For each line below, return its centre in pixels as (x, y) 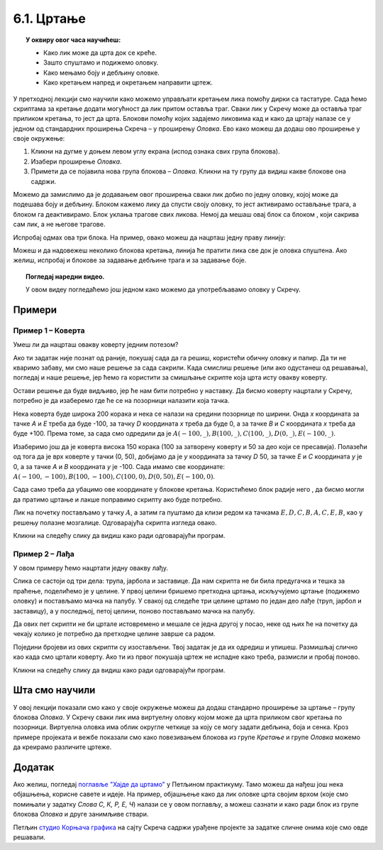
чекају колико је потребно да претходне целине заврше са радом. (114, 634)
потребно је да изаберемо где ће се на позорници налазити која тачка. (121, 401)
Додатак (34, 767)
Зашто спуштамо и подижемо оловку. (101, 63)
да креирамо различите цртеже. (62, 747)
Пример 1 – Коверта (49, 330)
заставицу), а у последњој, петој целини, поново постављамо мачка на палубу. (134, 610)
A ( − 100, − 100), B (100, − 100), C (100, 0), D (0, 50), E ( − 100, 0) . (114, 476)
